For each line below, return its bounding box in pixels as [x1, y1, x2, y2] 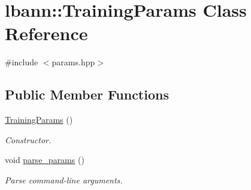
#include [5, 56, 38, 68]
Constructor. [5, 133, 52, 146]
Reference [5, 21, 88, 46]
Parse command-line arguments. [5, 173, 123, 186]
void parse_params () [5, 153, 84, 166]
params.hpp [52, 56, 95, 68]
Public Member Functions [5, 85, 169, 104]
